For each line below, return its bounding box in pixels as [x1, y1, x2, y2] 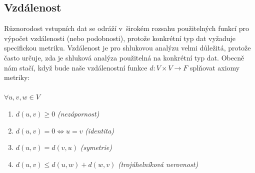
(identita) [85, 125, 114, 135]
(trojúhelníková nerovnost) [117, 158, 198, 169]
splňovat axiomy [189, 62, 240, 72]
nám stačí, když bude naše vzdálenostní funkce [4, 62, 147, 72]
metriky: [4, 72, 30, 82]
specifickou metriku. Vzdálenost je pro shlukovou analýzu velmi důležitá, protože [4, 42, 251, 53]
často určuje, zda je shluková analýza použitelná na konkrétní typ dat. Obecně [4, 52, 244, 62]
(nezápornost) [57, 108, 99, 118]
